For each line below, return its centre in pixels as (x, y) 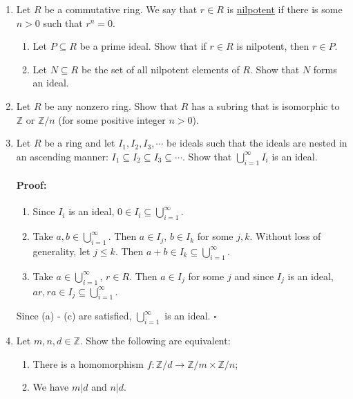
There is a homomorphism (88, 363)
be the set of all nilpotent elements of (160, 69)
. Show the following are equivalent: (155, 341)
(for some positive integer (112, 119)
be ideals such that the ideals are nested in (257, 143)
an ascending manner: (62, 156)
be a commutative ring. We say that (121, 9)
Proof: (31, 185)
